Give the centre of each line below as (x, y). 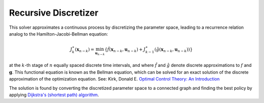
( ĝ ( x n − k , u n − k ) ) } (174, 50)
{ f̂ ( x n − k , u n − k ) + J (125, 50)
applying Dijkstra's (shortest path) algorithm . (54, 95)
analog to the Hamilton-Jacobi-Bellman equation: (59, 34)
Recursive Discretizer (54, 13)
